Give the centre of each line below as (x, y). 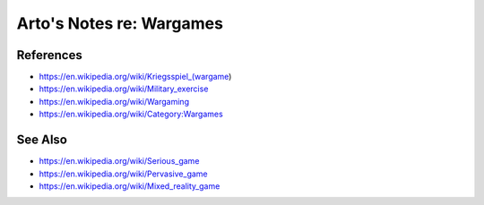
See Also (42, 140)
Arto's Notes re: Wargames (120, 23)
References (49, 55)
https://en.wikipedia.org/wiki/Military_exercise (124, 89)
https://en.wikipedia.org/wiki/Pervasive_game (123, 174)
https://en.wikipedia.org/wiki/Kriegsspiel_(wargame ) (135, 77)
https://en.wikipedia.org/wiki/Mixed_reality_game (130, 186)
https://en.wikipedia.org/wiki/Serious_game (119, 161)
